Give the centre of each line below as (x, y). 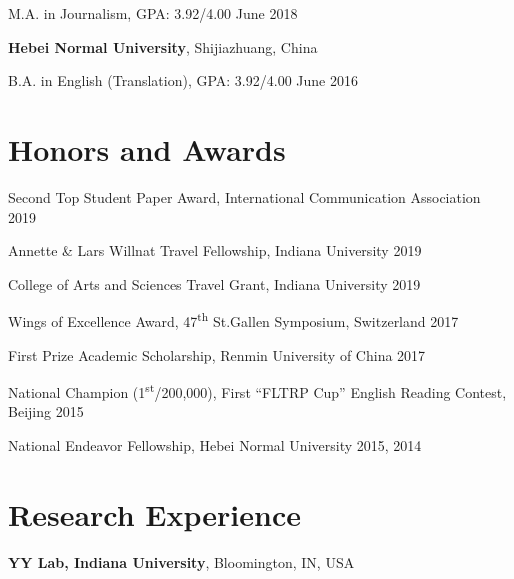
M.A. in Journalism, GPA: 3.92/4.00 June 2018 (153, 13)
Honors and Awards (147, 148)
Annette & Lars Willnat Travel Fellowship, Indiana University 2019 (215, 250)
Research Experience (154, 513)
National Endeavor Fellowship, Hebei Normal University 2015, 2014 (215, 444)
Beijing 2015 (46, 411)
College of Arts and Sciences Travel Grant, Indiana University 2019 (214, 283)
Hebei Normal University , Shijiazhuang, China (163, 46)
